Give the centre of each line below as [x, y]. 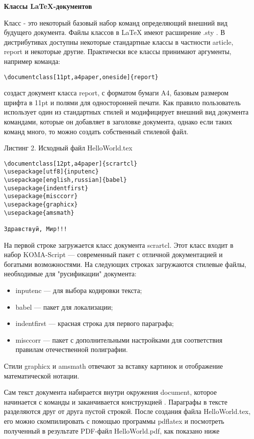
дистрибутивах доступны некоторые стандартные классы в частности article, [119, 42]
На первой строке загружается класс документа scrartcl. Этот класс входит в [119, 245]
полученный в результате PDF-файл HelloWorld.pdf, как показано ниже [112, 430]
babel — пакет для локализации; [64, 307]
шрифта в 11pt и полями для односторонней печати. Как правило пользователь [122, 102]
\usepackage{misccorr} [41, 196]
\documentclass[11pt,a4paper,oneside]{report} [81, 77]
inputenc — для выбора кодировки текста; [79, 290]
